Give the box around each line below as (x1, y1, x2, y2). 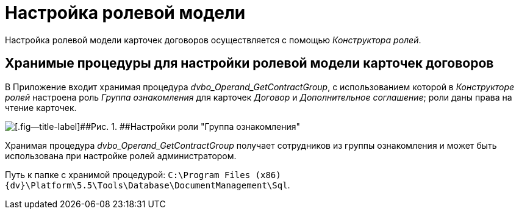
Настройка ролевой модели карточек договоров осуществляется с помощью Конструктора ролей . (5, 34, 421, 45)
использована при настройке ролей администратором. (5, 150, 237, 161)
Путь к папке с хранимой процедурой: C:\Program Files (5, 169, 251, 180)
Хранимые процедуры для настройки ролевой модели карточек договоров (5, 55, 494, 71)
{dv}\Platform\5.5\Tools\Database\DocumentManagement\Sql (5, 180, 288, 190)
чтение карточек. (5, 102, 77, 113)
